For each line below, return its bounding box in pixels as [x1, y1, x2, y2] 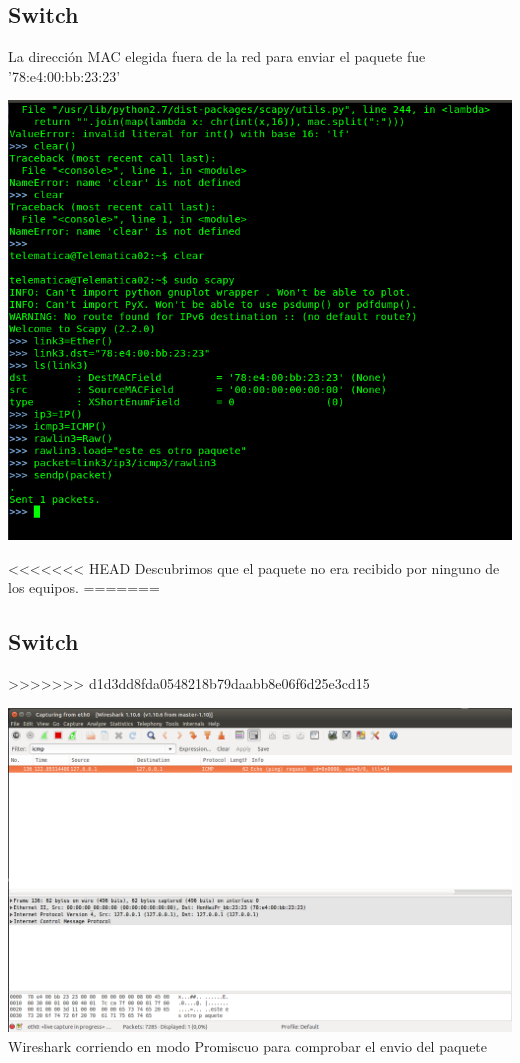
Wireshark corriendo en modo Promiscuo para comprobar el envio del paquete [8, 1035, 488, 1056]
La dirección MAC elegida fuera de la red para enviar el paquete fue [8, 46, 426, 67]
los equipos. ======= [8, 577, 160, 598]
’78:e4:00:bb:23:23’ [8, 65, 121, 86]
